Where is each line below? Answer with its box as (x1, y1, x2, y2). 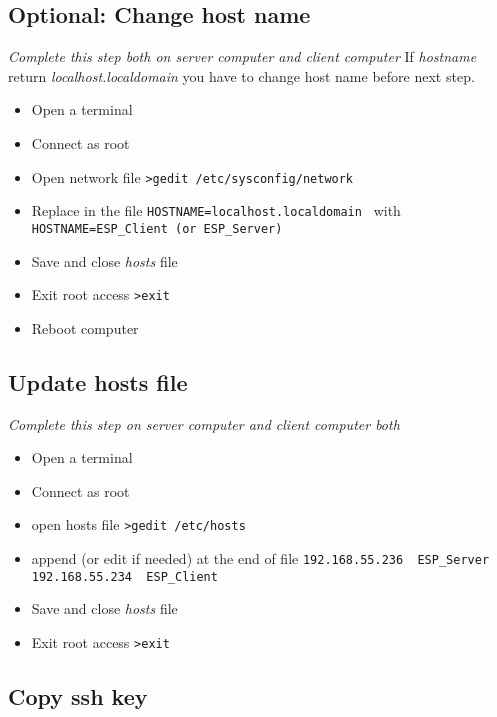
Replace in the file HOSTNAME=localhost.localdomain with (31, 200, 401, 221)
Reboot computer (31, 317, 139, 338)
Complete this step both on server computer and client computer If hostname (8, 46, 477, 67)
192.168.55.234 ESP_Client (31, 569, 218, 584)
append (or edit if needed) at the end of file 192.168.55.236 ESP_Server (31, 548, 490, 569)
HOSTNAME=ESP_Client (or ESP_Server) (31, 221, 283, 236)
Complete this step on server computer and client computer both (8, 413, 400, 434)
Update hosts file (8, 366, 188, 397)
